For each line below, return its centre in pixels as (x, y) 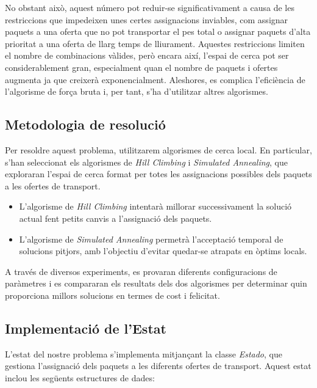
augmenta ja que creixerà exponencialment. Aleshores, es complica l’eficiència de (155, 79)
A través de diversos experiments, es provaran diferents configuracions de (141, 271)
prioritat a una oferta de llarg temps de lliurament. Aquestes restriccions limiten (155, 43)
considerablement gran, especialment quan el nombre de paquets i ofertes (141, 67)
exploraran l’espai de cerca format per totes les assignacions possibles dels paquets (158, 174)
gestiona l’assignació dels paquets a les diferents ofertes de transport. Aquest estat (158, 366)
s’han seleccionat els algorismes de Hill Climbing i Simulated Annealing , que (146, 162)
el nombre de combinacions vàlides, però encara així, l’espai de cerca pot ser (147, 55)
